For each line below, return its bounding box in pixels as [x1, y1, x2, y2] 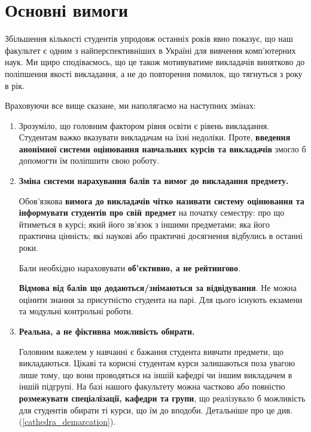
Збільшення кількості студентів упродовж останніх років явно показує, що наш [5, 32, 293, 45]
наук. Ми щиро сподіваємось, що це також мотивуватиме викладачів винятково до [5, 56, 305, 68]
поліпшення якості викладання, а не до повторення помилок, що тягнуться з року [5, 67, 303, 79]
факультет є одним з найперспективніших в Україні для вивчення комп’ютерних [5, 44, 296, 56]
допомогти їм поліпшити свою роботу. [19, 154, 160, 167]
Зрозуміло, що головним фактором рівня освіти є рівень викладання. [19, 119, 270, 131]
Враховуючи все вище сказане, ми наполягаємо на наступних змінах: [5, 99, 256, 112]
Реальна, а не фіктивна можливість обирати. [19, 325, 195, 337]
